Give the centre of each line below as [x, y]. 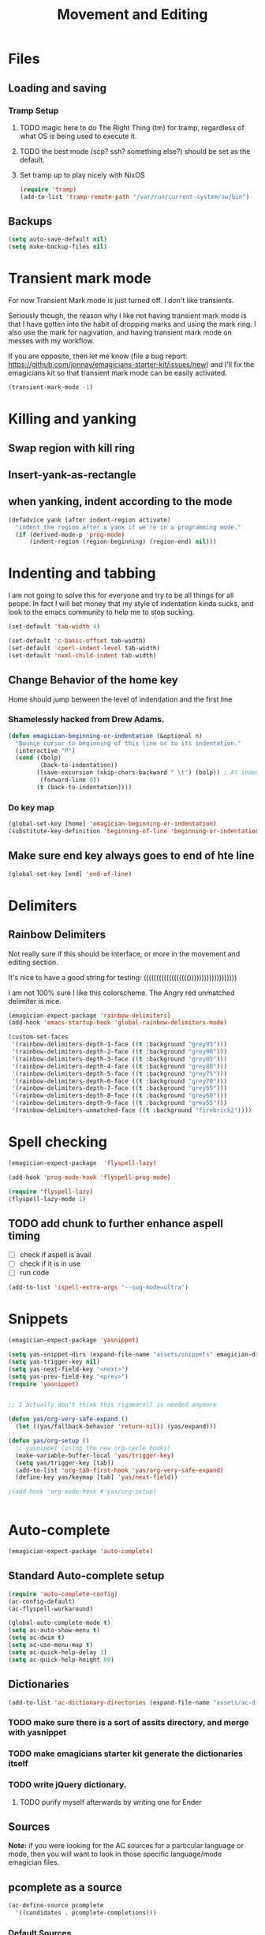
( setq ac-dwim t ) [37, 1638]
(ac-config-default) [42, 1601]
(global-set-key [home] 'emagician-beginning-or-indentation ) [112, 824]
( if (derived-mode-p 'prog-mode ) [70, 534]
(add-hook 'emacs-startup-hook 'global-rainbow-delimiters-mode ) [118, 1023]
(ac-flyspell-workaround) [50, 1609]
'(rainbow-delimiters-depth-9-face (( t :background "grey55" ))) [119, 1103]
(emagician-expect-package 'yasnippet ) [74, 1340]
